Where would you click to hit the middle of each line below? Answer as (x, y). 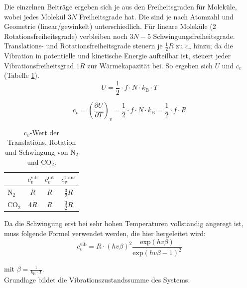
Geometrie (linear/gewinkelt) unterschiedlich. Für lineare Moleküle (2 (110, 26)
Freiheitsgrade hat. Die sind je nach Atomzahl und (156, 16)
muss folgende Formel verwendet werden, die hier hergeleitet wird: (105, 233)
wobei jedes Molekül (35, 16)
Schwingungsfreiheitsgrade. (194, 36)
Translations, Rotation (42, 142)
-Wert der (45, 132)
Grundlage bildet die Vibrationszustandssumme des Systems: (97, 280)
